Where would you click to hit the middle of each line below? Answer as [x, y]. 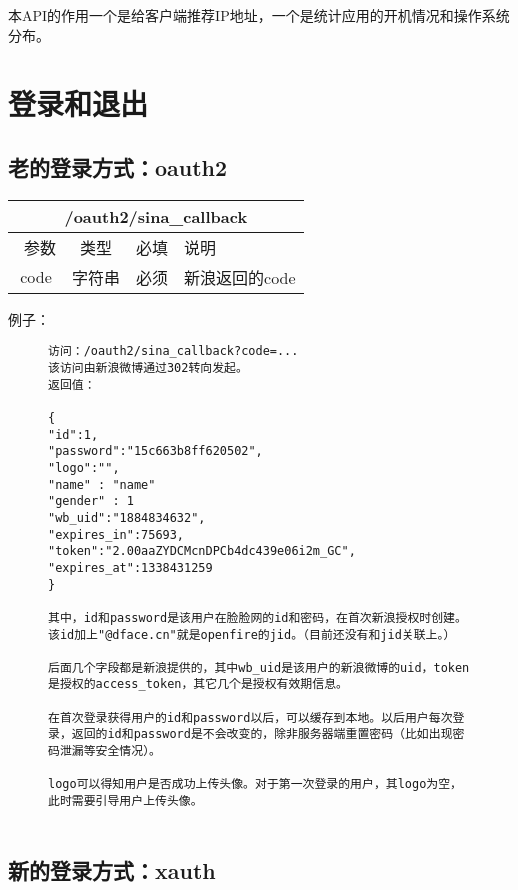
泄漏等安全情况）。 [110, 751]
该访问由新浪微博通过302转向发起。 [148, 368]
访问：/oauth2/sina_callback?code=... [173, 351]
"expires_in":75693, [116, 534]
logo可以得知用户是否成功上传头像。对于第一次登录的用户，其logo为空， [255, 784]
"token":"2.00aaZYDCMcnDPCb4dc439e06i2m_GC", [202, 551]
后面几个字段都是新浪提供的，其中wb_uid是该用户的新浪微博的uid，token [259, 667]
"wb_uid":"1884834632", [127, 517]
